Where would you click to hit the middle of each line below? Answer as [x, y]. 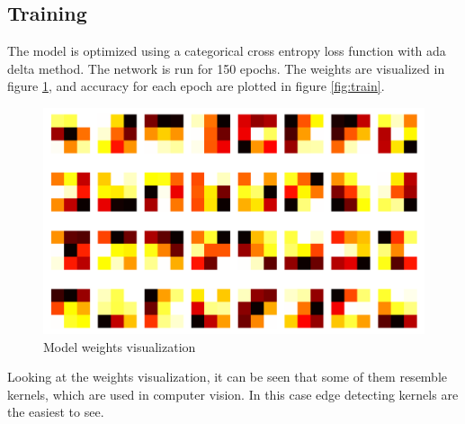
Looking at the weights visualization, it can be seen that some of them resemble [228, 377]
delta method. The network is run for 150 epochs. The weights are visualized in [226, 68]
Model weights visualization [120, 346]
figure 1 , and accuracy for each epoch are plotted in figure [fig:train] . [196, 86]
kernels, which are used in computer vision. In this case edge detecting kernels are [233, 394]
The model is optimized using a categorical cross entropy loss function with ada [227, 51]
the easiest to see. [56, 412]
